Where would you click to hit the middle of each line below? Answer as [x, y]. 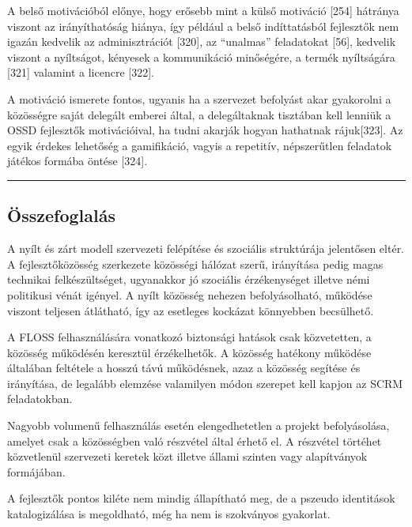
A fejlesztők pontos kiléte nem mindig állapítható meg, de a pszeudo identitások [201, 498]
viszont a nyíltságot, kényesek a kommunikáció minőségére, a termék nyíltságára [201, 56]
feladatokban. [40, 399]
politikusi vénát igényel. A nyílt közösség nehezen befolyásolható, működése [190, 294]
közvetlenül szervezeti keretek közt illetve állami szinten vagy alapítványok [187, 456]
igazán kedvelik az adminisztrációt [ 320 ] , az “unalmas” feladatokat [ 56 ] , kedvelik [202, 41]
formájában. [36, 471]
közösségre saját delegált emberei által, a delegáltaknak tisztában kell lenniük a [199, 114]
